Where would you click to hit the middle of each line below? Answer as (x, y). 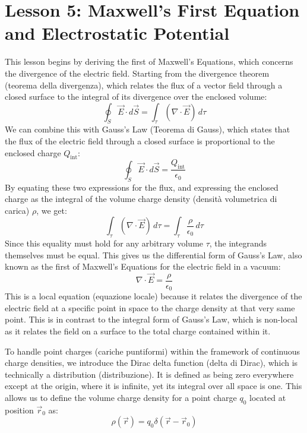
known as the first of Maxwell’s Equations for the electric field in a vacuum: (143, 266)
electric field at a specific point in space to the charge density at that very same (150, 307)
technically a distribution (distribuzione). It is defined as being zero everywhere (149, 374)
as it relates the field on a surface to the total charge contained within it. (138, 331)
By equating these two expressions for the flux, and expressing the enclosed (142, 187)
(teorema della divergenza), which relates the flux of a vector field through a (144, 85)
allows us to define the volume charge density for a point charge (121, 397)
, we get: (52, 210)
